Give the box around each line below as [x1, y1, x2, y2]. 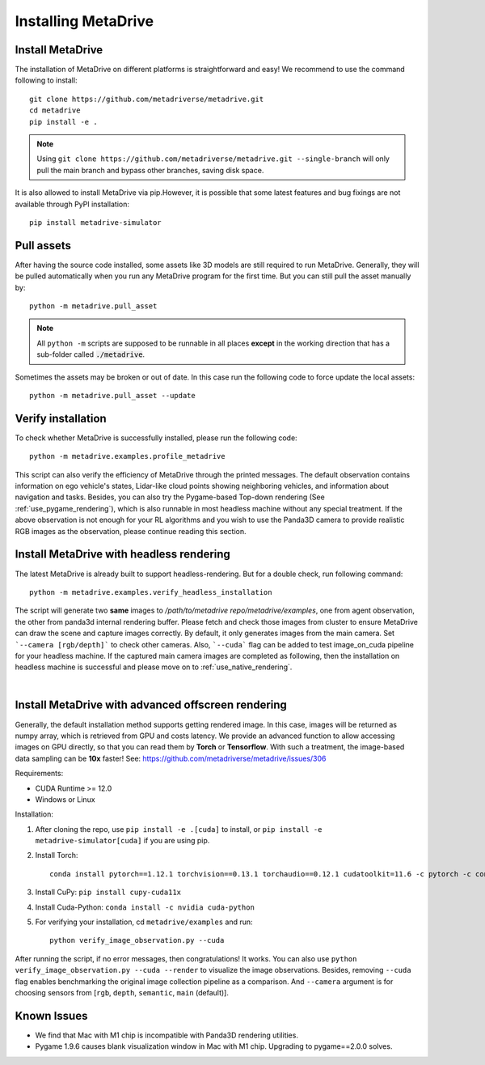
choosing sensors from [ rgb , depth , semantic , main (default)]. [15, 988, 230, 997]
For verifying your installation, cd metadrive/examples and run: [35, 917, 254, 927]
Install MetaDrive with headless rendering [15, 547, 230, 562]
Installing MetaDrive [15, 12, 154, 30]
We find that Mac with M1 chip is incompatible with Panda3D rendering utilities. [35, 1030, 299, 1040]
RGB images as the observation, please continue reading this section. [15, 526, 247, 536]
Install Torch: [35, 851, 78, 860]
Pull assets [15, 239, 72, 252]
